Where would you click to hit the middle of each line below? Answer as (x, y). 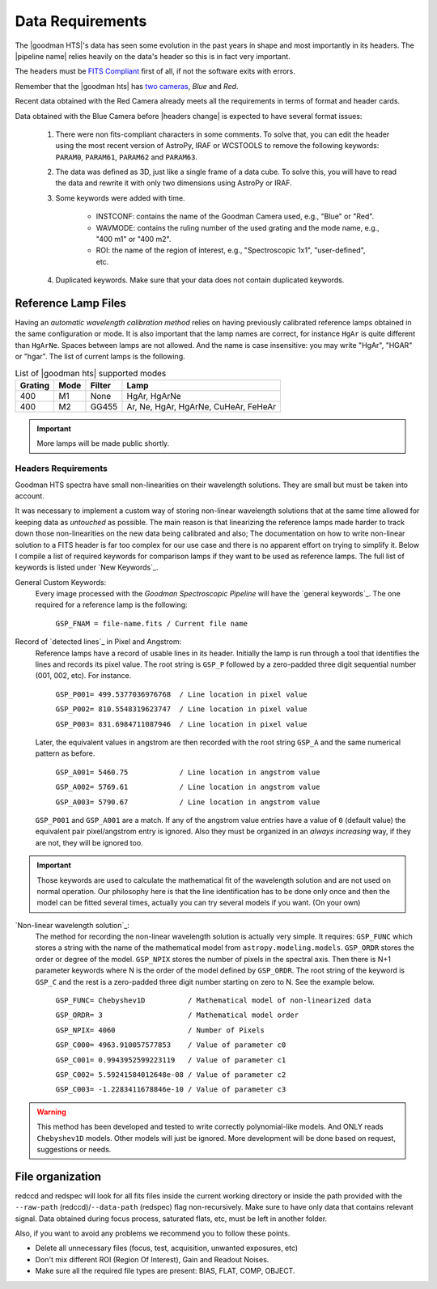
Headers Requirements (62, 469)
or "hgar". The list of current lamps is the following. (100, 357)
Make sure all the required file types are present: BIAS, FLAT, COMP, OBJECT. (165, 1271)
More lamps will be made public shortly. (103, 443)
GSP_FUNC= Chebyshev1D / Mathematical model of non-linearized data (213, 1001)
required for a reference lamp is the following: (111, 605)
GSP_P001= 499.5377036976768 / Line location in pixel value (181, 694)
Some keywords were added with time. (120, 197)
